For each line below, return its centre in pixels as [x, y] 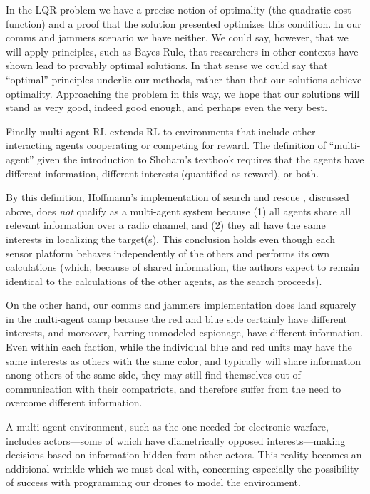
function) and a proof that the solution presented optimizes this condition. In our [184, 23]
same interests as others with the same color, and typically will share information [184, 360]
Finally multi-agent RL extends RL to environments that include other [161, 131]
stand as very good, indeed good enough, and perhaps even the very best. [166, 107]
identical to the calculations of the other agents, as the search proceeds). [164, 281]
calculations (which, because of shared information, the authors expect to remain [183, 267]
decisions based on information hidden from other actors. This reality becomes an [184, 454]
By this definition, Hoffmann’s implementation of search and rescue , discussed [178, 197]
